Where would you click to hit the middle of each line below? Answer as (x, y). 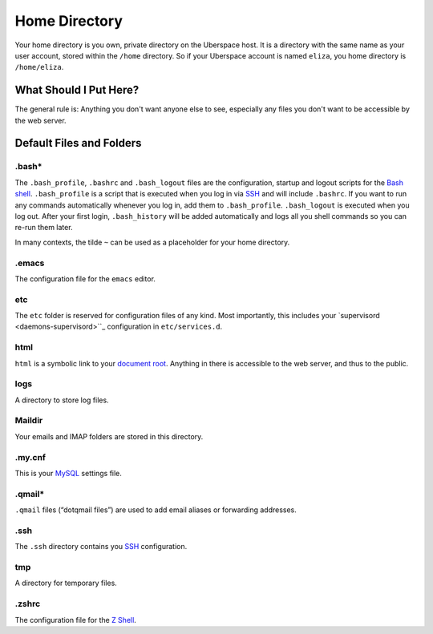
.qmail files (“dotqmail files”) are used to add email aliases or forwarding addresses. (156, 510)
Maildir (29, 421)
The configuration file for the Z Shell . (75, 620)
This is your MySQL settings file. (68, 473)
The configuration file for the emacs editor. (85, 279)
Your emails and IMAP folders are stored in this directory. (109, 436)
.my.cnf (30, 457)
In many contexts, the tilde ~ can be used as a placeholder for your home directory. (152, 242)
